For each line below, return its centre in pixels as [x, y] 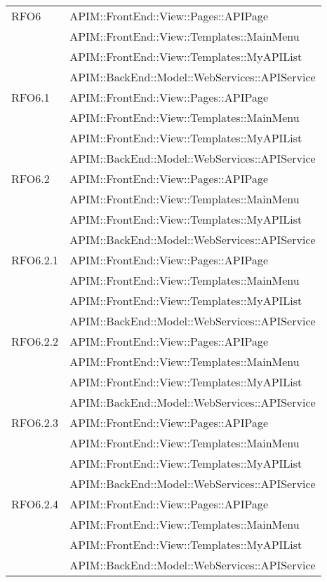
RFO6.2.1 [35, 260]
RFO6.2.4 [35, 504]
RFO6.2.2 [35, 341]
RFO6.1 [31, 97]
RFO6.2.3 [35, 422]
